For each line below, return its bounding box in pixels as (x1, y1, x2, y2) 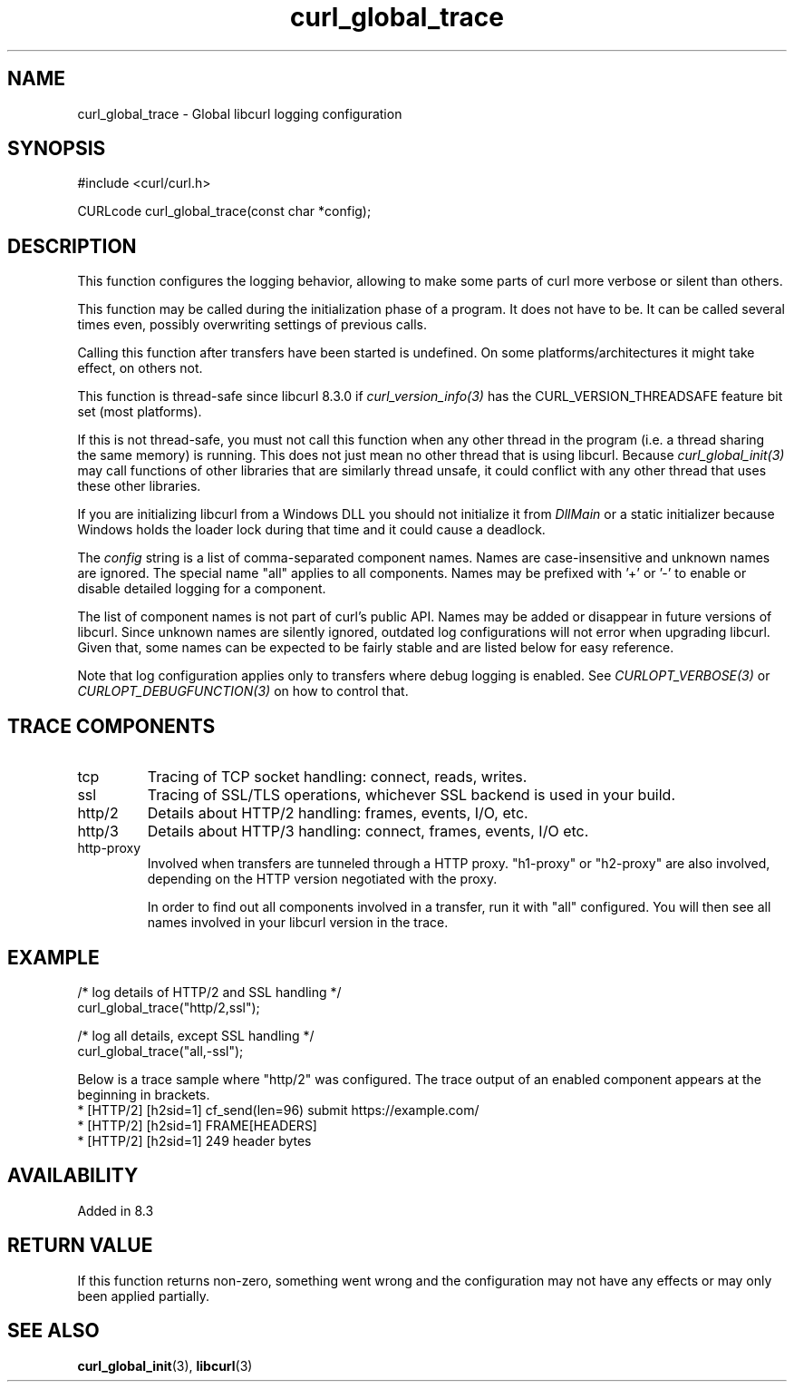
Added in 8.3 (77, 1202, 154, 1218)
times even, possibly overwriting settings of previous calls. (77, 317, 428, 333)
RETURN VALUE (7, 1234, 153, 1257)
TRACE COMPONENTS (7, 714, 216, 738)
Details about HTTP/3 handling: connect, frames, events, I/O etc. (147, 822, 589, 841)
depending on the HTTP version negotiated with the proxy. (147, 871, 498, 887)
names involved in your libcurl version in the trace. (147, 915, 449, 931)
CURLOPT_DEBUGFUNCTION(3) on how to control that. (77, 683, 409, 699)
